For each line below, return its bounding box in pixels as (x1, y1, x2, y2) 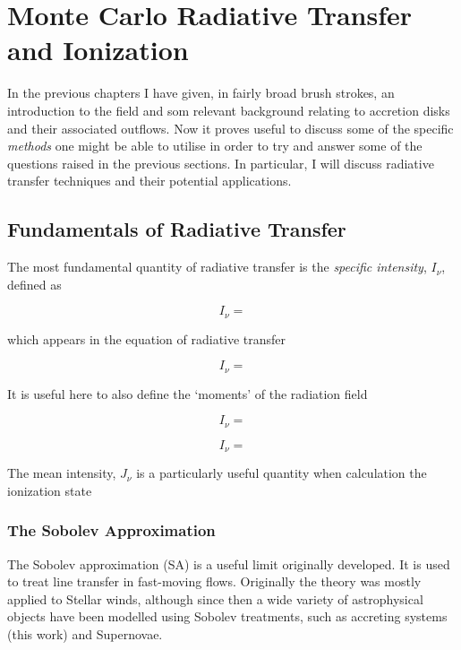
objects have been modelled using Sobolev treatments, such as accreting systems (7, 607, 448, 626)
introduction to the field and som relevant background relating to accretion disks (7, 100, 450, 119)
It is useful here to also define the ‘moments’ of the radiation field (7, 384, 368, 403)
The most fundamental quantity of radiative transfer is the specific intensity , (7, 257, 427, 276)
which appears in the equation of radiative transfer (7, 329, 286, 348)
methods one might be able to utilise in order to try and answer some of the (7, 136, 423, 155)
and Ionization (7, 31, 189, 68)
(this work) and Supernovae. (7, 625, 163, 644)
